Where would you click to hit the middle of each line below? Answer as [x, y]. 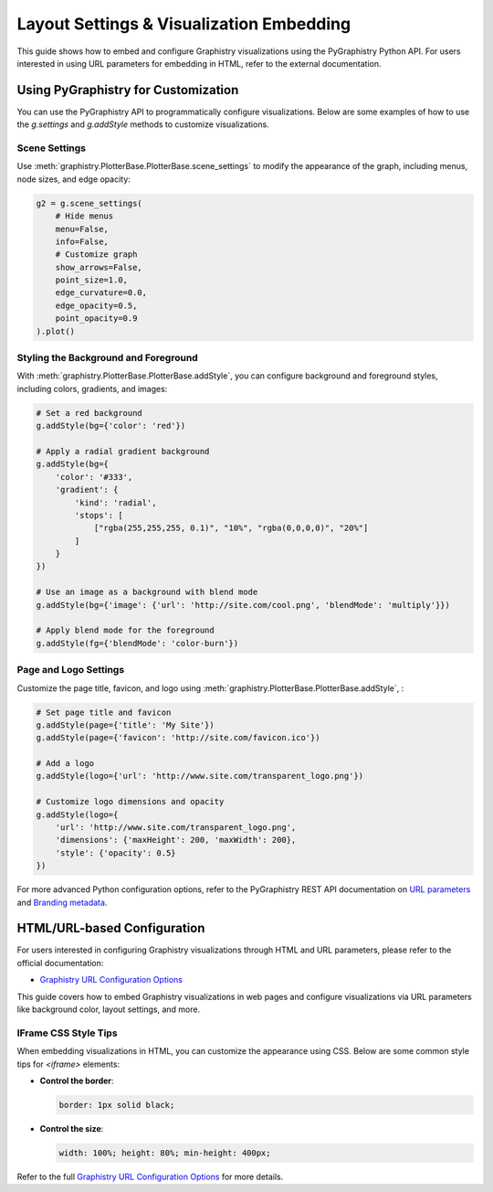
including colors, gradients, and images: [92, 388]
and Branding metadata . [62, 902]
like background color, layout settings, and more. [109, 1009]
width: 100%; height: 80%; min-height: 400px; [165, 1153]
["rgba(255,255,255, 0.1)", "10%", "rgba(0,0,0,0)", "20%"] [231, 528]
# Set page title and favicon [104, 712]
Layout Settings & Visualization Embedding [184, 24]
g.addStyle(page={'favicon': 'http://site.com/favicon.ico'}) [178, 738]
